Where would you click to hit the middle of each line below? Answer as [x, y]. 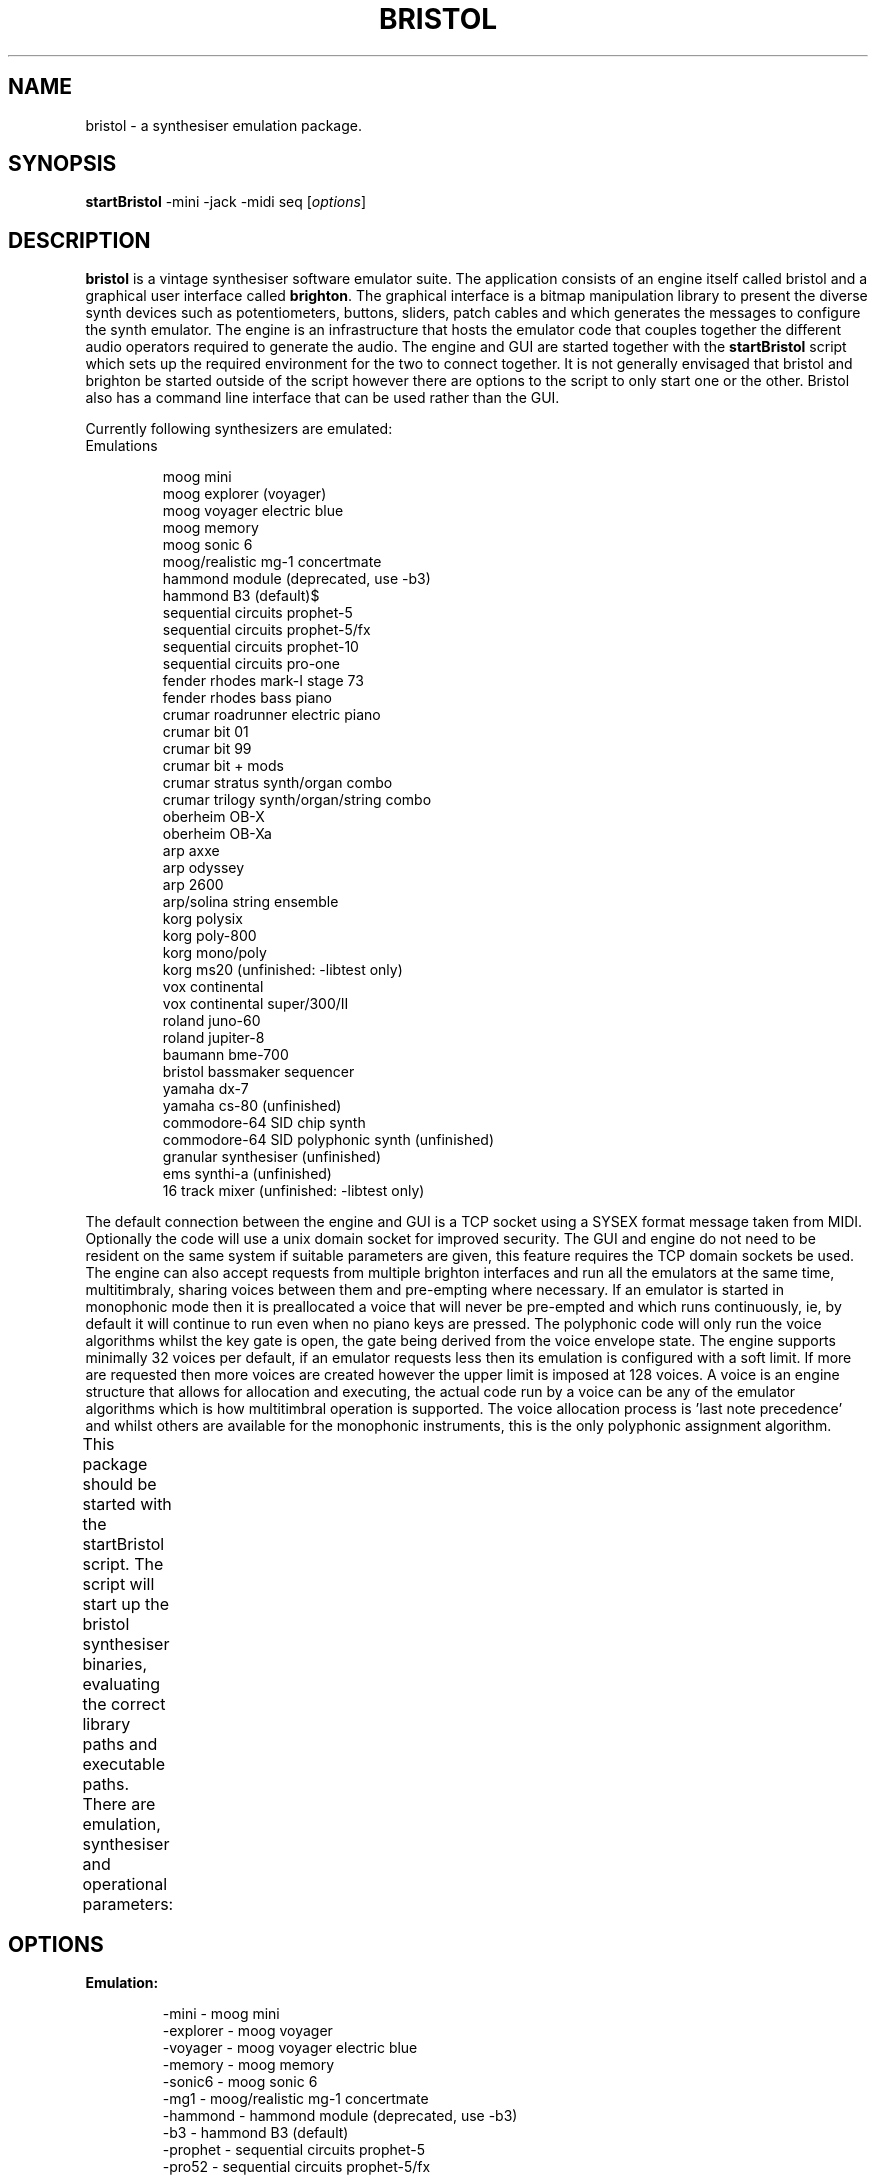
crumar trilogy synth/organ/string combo [297, 800]
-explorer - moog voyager [247, 2031]
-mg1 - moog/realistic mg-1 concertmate [295, 2099]
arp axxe [191, 851]
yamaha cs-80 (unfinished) [252, 1106]
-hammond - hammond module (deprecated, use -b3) [340, 2116]
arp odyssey [203, 868]
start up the [125, 1604]
